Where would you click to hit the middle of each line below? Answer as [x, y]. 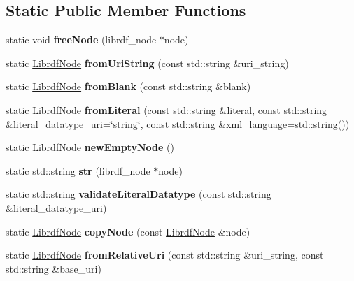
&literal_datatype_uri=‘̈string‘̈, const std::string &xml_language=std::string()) [178, 123]
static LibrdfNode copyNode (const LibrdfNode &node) [128, 231]
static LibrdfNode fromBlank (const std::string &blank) [128, 86]
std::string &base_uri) [54, 268]
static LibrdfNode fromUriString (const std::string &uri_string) [147, 63]
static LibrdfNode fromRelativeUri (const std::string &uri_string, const [165, 255]
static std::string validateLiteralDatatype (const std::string [139, 194]
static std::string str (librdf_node [78, 170]
